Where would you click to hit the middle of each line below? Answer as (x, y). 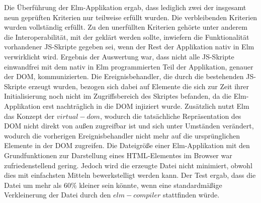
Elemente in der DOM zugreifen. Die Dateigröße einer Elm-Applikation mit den (127, 145)
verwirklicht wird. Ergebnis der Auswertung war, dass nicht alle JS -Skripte (119, 56)
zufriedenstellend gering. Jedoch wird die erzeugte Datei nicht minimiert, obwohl (128, 165)
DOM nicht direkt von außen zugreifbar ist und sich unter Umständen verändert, (129, 126)
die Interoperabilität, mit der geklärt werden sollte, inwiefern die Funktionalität (127, 37)
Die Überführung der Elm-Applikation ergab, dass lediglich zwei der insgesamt (125, 7)
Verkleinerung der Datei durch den (58, 195)
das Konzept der (29, 116)
